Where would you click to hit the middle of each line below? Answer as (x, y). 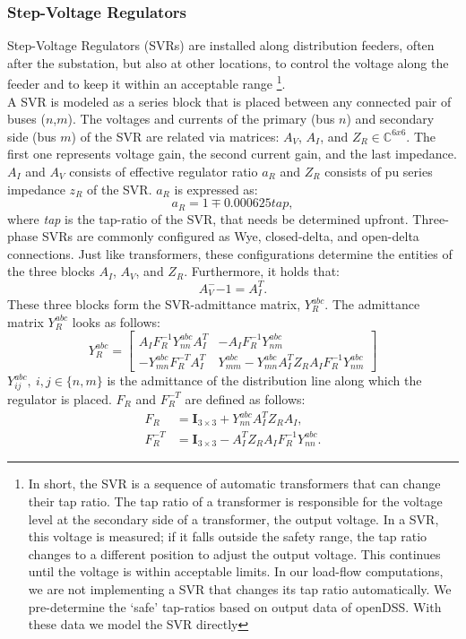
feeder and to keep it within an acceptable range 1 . (147, 82)
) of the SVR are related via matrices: (175, 136)
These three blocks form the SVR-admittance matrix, (154, 304)
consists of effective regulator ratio (164, 172)
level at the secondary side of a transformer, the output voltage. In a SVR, (233, 518)
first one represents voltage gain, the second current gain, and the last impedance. (232, 154)
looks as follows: (116, 321)
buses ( (26, 119)
